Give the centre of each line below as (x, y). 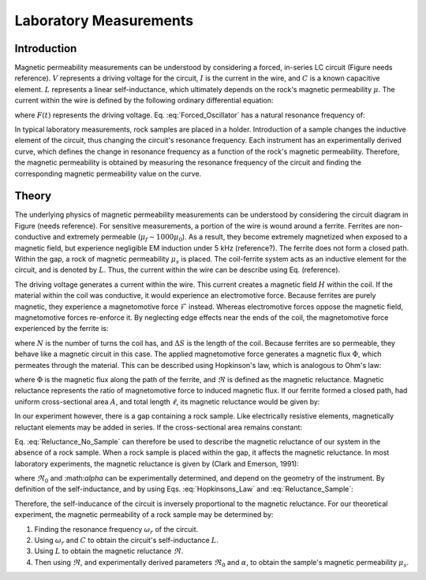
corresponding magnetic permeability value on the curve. (108, 173)
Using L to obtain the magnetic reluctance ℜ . (109, 551)
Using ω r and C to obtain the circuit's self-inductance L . (126, 541)
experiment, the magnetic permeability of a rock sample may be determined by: (144, 515)
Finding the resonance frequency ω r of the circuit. (116, 530)
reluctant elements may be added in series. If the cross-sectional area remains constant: (159, 427)
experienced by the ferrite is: (62, 329)
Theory (33, 196)
